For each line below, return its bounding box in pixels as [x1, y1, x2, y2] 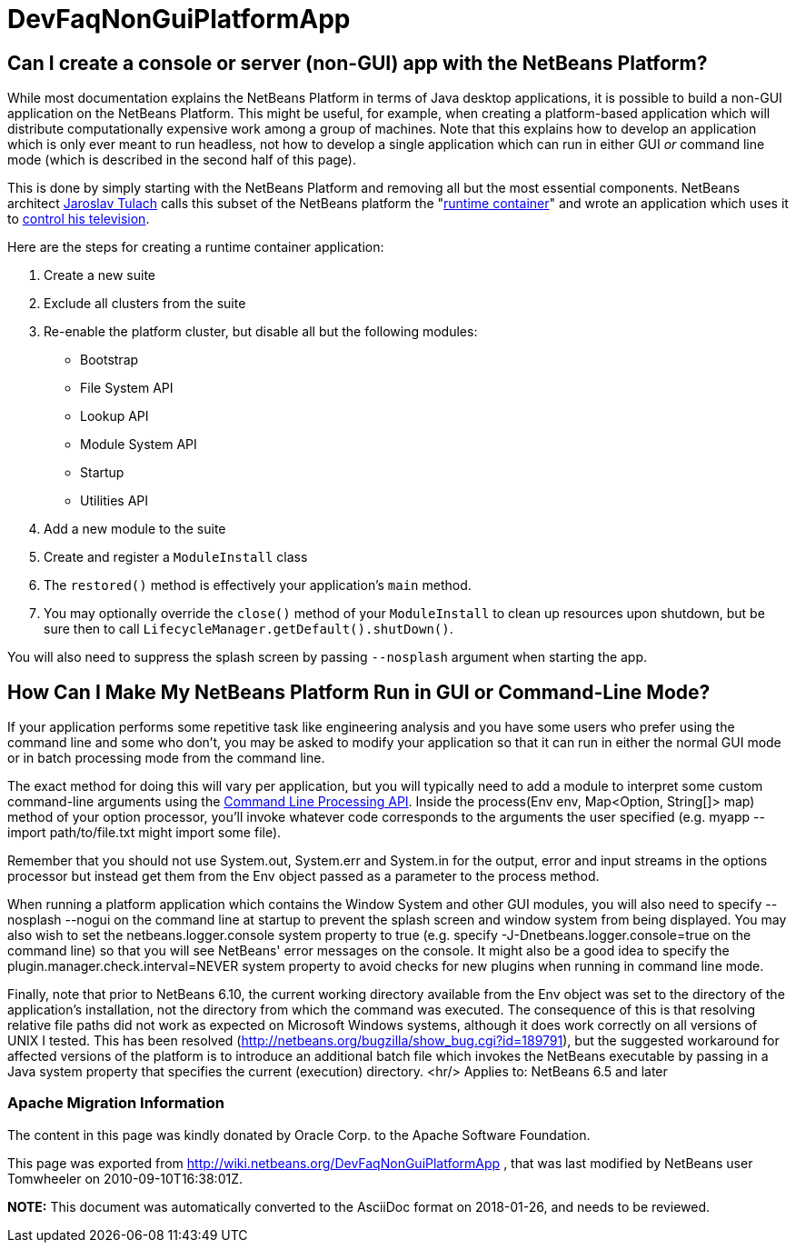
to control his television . [7, 211, 150, 227]
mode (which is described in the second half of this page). [7, 152, 356, 168]
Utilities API [80, 493, 148, 509]
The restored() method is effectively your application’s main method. [44, 577, 472, 594]
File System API [80, 380, 174, 396]
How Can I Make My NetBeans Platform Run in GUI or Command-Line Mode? [7, 680, 711, 704]
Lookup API [80, 408, 149, 425]
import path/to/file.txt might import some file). [7, 825, 282, 841]
